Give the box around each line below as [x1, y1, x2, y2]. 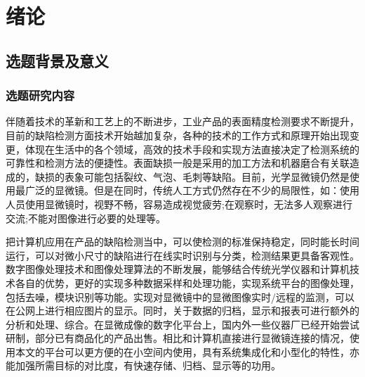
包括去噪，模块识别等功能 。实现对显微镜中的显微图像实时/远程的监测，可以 [6, 289, 354, 304]
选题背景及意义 [6, 49, 109, 71]
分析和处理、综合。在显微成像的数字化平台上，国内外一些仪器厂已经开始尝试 [6, 317, 359, 331]
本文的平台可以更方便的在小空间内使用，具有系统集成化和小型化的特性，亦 [15, 344, 359, 359]
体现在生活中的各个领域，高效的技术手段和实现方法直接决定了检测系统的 [25, 141, 359, 156]
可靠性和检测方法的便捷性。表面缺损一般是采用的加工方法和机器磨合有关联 [6, 155, 350, 170]
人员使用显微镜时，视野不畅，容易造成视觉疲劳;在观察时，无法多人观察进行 [6, 196, 352, 211]
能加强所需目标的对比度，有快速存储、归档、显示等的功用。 [6, 358, 281, 373]
